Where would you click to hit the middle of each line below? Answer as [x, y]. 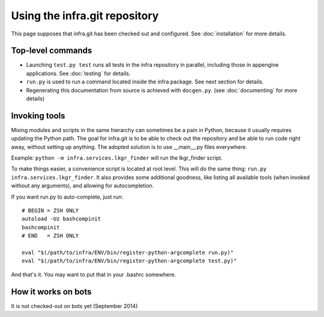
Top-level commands [52, 51]
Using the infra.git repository [85, 16]
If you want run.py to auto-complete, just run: [67, 197]
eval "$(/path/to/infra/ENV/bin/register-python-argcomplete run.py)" [128, 252]
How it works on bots [52, 291]
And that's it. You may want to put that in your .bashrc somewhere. [94, 274]
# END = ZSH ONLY [50, 236]
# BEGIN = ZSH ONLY [50, 211]
